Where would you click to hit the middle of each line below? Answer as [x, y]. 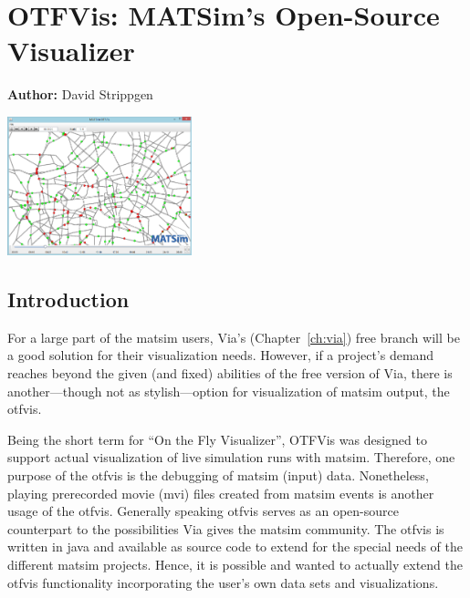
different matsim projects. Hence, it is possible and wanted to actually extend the [235, 564]
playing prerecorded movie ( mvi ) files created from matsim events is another [221, 493]
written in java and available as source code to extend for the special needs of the [235, 546]
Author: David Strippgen [80, 94]
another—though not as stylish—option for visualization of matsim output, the [229, 391]
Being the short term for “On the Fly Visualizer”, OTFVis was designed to [217, 439]
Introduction [68, 299]
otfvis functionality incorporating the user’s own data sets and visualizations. [223, 582]
